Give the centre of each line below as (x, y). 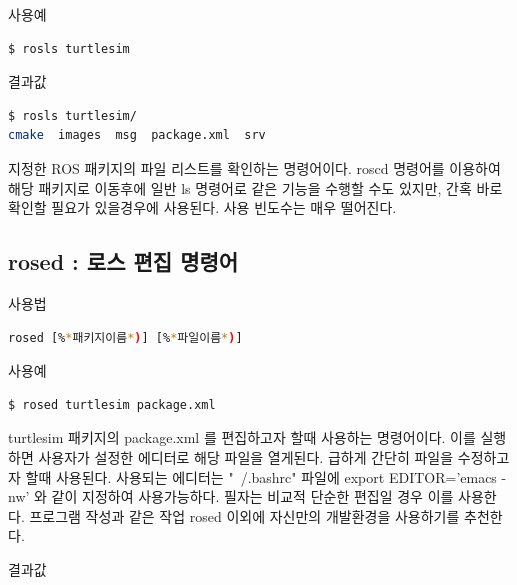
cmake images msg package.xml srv (137, 135)
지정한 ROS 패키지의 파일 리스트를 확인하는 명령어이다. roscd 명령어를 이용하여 (254, 167)
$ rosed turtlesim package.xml (112, 404)
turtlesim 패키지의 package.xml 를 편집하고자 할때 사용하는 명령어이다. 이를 (242, 437)
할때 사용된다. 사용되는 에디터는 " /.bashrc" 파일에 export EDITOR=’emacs (261, 476)
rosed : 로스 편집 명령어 (123, 261)
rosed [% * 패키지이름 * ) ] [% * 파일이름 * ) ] (125, 337)
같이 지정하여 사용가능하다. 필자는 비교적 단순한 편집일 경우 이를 (252, 496)
